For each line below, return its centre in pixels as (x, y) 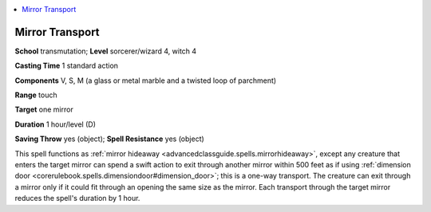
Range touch (36, 95)
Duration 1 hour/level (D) (55, 124)
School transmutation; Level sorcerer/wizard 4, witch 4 (106, 51)
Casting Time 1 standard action (67, 66)
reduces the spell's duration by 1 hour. (77, 198)
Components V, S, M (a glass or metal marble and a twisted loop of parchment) (146, 80)
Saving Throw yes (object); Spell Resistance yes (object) (110, 139)
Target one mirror (44, 110)
